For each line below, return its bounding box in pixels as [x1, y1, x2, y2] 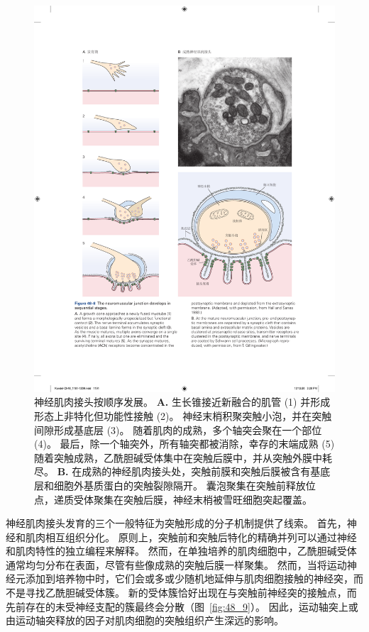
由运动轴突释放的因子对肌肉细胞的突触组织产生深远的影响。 [6, 613, 284, 628]
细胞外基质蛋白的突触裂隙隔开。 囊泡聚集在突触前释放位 [53, 477, 316, 492]
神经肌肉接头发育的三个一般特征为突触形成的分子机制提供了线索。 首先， [6, 516, 347, 531]
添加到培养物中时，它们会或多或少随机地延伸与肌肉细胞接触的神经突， [25, 571, 353, 586]
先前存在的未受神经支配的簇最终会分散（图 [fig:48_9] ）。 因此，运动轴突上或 [6, 599, 358, 614]
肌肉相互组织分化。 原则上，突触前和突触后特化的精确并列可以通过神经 [25, 529, 357, 544]
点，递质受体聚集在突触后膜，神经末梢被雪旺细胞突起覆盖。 [34, 492, 312, 506]
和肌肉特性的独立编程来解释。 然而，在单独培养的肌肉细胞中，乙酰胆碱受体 [6, 543, 357, 558]
